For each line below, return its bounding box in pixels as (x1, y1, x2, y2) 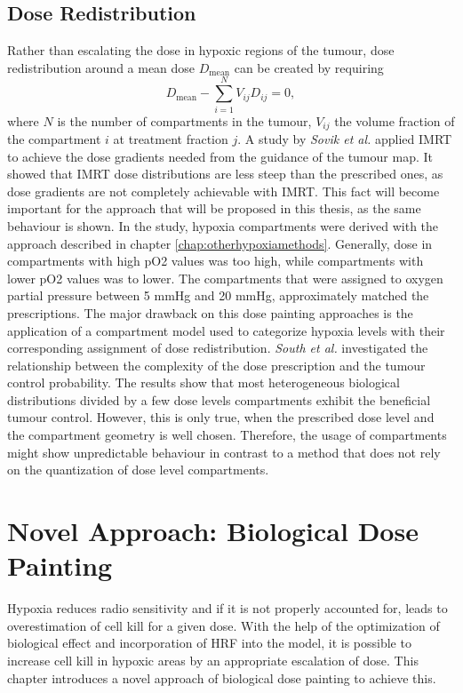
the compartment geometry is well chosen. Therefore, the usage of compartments (7, 426, 447, 444)
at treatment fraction (113, 129, 228, 147)
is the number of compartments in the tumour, (57, 111, 312, 130)
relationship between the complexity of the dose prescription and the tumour (7, 355, 426, 374)
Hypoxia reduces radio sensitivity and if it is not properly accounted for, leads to (7, 599, 448, 617)
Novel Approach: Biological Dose (7, 513, 419, 549)
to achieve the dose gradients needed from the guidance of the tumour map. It (7, 147, 433, 165)
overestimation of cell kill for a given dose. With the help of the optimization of (7, 616, 440, 634)
